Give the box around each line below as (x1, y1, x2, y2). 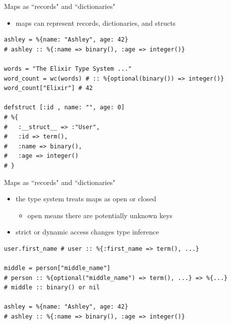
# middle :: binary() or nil (4, 284, 100, 291)
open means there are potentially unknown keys (27, 210, 173, 220)
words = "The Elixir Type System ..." (4, 65, 132, 72)
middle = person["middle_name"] (4, 265, 111, 272)
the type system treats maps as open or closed (15, 193, 157, 204)
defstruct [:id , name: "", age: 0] (4, 104, 125, 111)
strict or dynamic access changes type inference (15, 227, 159, 237)
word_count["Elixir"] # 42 (4, 85, 93, 92)
